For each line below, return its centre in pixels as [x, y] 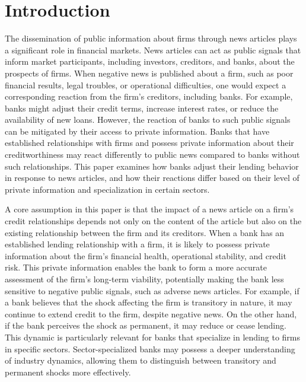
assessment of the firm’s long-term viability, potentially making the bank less [144, 279]
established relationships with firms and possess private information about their [149, 143]
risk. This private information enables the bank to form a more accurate [136, 267]
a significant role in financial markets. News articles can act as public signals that [153, 50]
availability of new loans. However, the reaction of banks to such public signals [148, 120]
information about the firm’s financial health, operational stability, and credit [146, 255]
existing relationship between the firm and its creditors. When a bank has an [145, 232]
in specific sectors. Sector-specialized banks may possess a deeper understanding [150, 348]
